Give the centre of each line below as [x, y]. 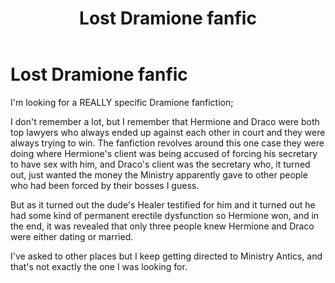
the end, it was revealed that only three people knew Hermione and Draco [162, 226]
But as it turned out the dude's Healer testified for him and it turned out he [163, 204]
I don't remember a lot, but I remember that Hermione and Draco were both [165, 121]
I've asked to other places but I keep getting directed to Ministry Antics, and [166, 256]
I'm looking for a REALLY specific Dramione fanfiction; [122, 102]
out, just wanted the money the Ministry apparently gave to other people [159, 174]
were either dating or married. [72, 236]
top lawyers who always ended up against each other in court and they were [168, 132]
